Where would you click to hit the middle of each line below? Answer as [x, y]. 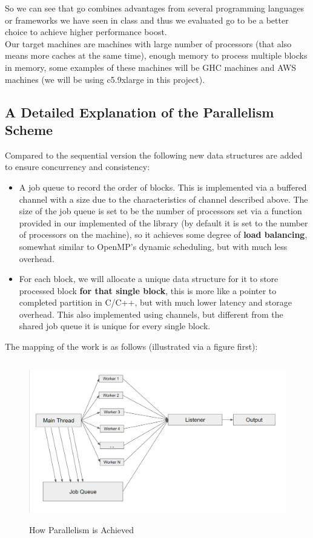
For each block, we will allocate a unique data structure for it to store [149, 279]
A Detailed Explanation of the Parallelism [140, 112]
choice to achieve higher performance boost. [86, 32]
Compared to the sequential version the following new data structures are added [154, 155]
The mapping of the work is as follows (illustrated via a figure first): [131, 346]
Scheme [29, 129]
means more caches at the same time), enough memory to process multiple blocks [156, 55]
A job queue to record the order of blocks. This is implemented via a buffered [163, 187]
